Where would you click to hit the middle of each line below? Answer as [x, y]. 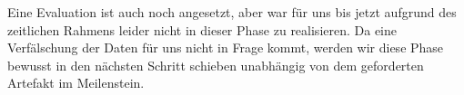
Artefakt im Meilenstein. [76, 83]
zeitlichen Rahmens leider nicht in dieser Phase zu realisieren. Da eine [202, 29]
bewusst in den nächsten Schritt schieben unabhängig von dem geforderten [216, 65]
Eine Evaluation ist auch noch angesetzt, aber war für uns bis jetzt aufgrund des [232, 12]
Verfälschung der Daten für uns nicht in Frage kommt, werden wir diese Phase [226, 47]
